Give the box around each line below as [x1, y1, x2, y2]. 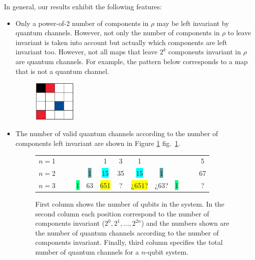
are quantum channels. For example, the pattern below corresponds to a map [15, 56, 248, 66]
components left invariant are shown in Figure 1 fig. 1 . [15, 138, 180, 148]
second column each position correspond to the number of [35, 208, 209, 218]
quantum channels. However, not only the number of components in [15, 27, 220, 38]
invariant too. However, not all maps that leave [15, 47, 158, 57]
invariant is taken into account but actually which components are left [15, 37, 227, 47]
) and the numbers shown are [141, 218, 229, 228]
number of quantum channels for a [35, 247, 139, 257]
